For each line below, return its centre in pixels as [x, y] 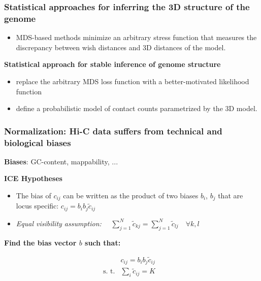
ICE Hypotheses [33, 178]
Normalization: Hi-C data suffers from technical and [113, 131]
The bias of [34, 196]
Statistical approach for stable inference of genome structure [112, 64]
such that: [103, 242]
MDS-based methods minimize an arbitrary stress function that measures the [136, 37]
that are [231, 196]
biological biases [38, 142]
